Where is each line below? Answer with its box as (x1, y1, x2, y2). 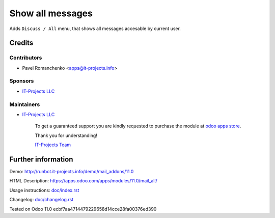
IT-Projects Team (35, 142, 71, 148)
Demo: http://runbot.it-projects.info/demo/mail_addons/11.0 (9, 169, 134, 175)
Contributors (9, 54, 42, 61)
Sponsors (9, 77, 34, 85)
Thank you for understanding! (35, 132, 98, 139)
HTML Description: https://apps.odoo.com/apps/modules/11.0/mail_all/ (9, 178, 157, 184)
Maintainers (9, 101, 40, 108)
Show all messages (9, 8, 93, 19)
